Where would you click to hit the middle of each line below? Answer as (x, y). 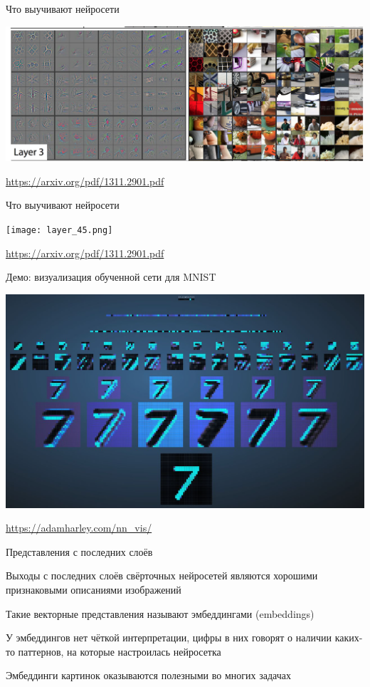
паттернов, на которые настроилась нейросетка (120, 651)
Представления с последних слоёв (79, 551)
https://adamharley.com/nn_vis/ (79, 528)
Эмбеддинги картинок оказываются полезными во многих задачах (148, 675)
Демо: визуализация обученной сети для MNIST (111, 277)
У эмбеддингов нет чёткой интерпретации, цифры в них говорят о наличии (169, 637)
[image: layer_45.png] (59, 231)
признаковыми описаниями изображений (94, 589)
